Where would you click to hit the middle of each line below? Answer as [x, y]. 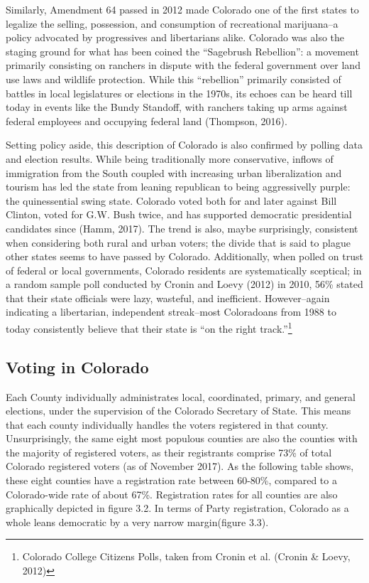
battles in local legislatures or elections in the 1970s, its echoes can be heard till [179, 93]
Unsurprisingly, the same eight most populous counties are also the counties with [182, 438]
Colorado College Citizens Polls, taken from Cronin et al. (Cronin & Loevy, [186, 556]
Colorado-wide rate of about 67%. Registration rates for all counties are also [172, 494]
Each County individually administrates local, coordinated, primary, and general [181, 396]
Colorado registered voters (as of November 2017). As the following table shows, [180, 466]
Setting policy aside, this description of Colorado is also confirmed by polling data [184, 145]
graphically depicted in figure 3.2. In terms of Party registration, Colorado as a [177, 508]
